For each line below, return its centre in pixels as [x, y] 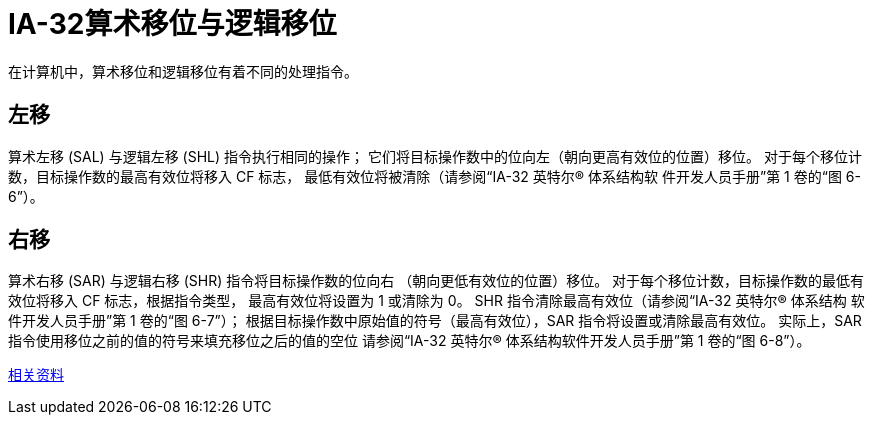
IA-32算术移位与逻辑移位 [172, 24]
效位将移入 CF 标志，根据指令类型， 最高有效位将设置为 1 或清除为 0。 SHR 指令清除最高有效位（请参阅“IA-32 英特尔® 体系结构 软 [436, 301]
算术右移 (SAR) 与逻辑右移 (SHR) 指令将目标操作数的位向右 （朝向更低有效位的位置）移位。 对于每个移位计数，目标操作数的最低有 [436, 281]
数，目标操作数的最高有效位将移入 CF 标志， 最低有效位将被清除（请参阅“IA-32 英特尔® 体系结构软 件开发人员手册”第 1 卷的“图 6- [434, 176]
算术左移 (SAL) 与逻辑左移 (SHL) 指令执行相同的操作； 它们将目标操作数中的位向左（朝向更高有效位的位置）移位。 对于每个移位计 [435, 156]
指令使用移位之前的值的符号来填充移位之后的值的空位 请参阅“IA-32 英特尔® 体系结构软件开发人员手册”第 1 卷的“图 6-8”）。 [409, 341]
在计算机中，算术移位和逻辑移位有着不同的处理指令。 [183, 71]
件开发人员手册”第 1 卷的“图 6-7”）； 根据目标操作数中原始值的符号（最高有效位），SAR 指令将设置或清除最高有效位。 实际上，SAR [435, 321]
